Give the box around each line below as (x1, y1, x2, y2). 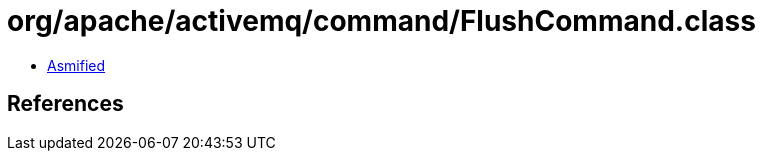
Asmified (47, 56, 106, 74)
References (7, 91, 124, 117)
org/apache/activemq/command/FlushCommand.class (7, 4, 756, 38)
